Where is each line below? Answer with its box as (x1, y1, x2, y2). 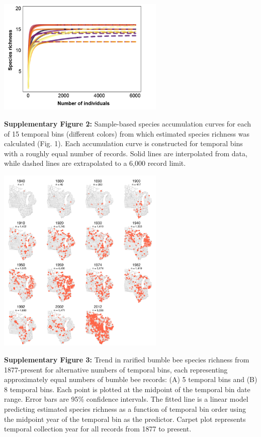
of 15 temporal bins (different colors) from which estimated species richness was (4, 128, 250, 139)
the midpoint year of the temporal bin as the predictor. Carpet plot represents (4, 413, 246, 424)
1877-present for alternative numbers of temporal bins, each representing (4, 364, 228, 374)
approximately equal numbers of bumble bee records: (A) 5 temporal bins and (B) (4, 374, 257, 385)
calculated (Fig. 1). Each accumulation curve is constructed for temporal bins (4, 138, 243, 149)
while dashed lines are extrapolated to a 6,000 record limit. (4, 158, 186, 168)
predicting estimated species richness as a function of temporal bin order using (4, 403, 246, 414)
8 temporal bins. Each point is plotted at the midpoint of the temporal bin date (4, 384, 250, 394)
